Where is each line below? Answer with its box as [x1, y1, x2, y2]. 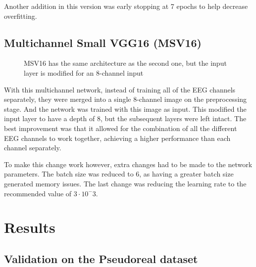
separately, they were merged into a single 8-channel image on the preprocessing [4, 94, 247, 104]
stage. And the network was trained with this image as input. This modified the [4, 103, 247, 114]
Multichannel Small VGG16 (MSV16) [4, 35, 202, 50]
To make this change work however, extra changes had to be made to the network [4, 159, 253, 169]
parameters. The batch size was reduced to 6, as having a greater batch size [4, 169, 234, 179]
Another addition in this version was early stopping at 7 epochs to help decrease [4, 1, 248, 11]
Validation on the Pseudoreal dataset [4, 251, 198, 266]
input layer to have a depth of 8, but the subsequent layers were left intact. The [4, 113, 247, 124]
